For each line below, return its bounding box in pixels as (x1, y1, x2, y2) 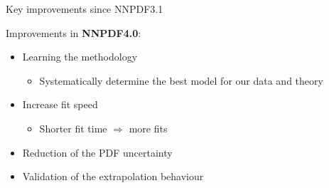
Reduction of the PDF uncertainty (22, 145, 173, 160)
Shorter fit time (39, 120, 107, 135)
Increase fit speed (22, 97, 98, 112)
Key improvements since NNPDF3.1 (6, 1, 163, 16)
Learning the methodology (22, 49, 138, 64)
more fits (129, 120, 168, 135)
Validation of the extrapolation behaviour (22, 169, 204, 184)
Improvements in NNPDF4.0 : (6, 25, 141, 40)
